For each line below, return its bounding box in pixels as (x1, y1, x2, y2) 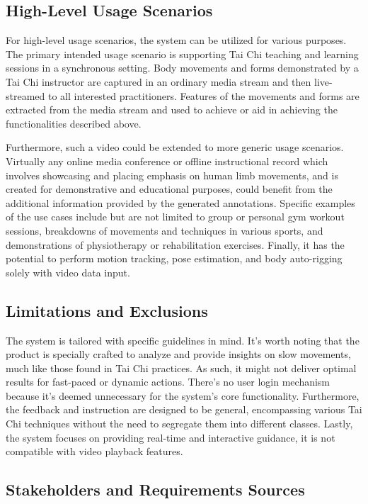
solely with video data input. (6, 264, 130, 279)
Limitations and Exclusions (6, 299, 208, 321)
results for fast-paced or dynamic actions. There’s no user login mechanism (6, 374, 330, 389)
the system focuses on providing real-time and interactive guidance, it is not (6, 430, 335, 444)
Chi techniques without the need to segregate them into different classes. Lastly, (6, 416, 353, 431)
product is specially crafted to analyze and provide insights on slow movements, (6, 347, 351, 362)
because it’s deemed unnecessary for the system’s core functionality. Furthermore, (6, 388, 360, 403)
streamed (6, 88, 45, 103)
